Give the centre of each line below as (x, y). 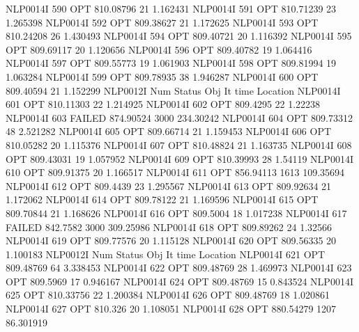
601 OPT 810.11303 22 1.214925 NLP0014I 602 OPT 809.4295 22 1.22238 (163, 104)
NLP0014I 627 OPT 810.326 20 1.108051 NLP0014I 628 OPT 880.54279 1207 (171, 309)
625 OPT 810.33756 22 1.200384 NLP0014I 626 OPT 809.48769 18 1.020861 (168, 295)
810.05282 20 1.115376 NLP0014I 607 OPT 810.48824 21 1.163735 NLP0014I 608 (179, 144)
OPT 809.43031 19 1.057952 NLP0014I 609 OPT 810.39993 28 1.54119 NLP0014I (179, 158)
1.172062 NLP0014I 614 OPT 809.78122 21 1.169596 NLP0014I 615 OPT (162, 199)
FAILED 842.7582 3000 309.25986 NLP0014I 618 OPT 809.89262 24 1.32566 (169, 227)
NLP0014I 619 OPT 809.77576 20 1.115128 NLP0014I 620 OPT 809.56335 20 (171, 240)
